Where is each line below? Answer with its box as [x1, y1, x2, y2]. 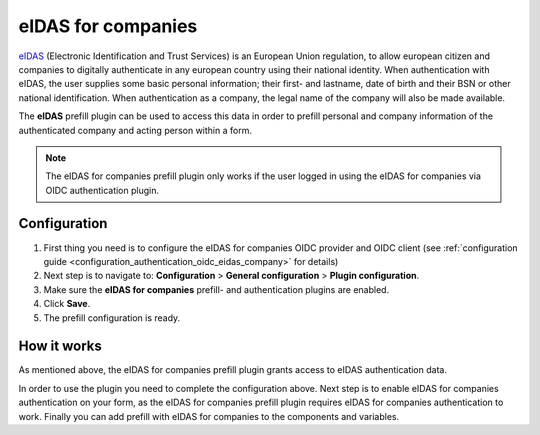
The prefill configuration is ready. [43, 311, 181, 324]
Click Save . [43, 298, 91, 310]
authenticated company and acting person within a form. [18, 124, 252, 136]
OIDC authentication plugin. [45, 184, 160, 196]
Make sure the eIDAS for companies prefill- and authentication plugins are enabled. [43, 283, 390, 295]
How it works [18, 338, 102, 355]
